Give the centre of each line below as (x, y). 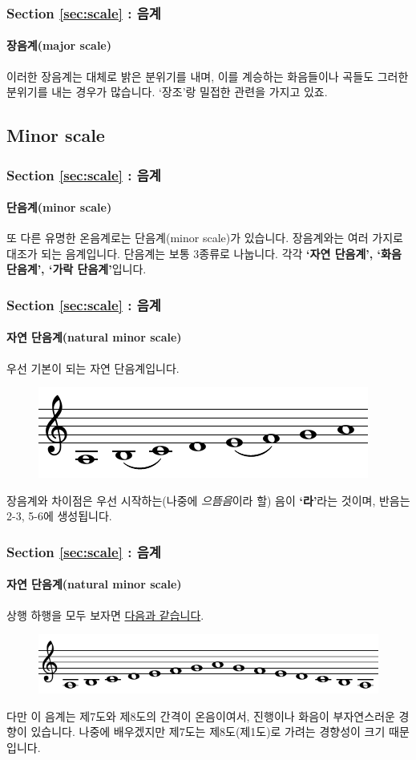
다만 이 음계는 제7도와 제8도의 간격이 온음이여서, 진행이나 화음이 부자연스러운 (201, 716)
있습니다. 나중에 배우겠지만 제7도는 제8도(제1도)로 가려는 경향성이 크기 (208, 732)
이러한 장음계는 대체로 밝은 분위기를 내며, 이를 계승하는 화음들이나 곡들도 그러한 (208, 76)
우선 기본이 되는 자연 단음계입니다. (93, 368)
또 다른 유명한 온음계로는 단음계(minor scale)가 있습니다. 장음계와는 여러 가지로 (205, 238)
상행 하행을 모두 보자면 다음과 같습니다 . (105, 614)
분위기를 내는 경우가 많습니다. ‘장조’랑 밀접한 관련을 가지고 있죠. (167, 92)
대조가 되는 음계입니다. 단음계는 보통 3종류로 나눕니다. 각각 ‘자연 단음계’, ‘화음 (204, 253)
